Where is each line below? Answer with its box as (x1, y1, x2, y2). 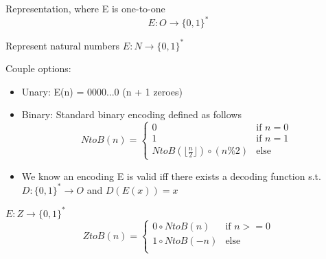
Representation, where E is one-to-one (5, 1, 165, 15)
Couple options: (5, 61, 71, 76)
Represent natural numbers (5, 38, 120, 52)
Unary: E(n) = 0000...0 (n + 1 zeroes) (21, 84, 183, 98)
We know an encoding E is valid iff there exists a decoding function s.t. (21, 168, 321, 183)
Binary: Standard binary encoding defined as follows (21, 107, 242, 122)
